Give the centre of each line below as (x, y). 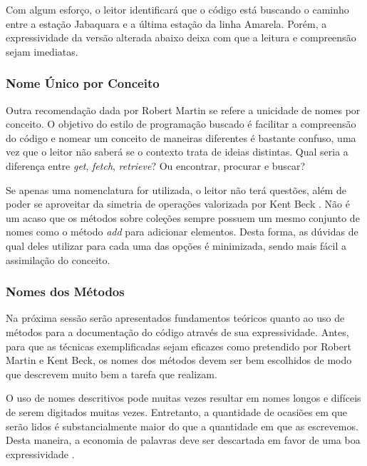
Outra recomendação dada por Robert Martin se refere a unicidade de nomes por (183, 110)
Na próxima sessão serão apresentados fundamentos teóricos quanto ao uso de (175, 318)
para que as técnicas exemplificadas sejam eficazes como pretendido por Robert (179, 346)
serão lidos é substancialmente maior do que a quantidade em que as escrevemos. (182, 426)
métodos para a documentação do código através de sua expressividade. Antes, (177, 331)
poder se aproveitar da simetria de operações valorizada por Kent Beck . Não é (178, 204)
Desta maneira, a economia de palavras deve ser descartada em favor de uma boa (183, 440)
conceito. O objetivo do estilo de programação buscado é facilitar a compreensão (181, 124)
